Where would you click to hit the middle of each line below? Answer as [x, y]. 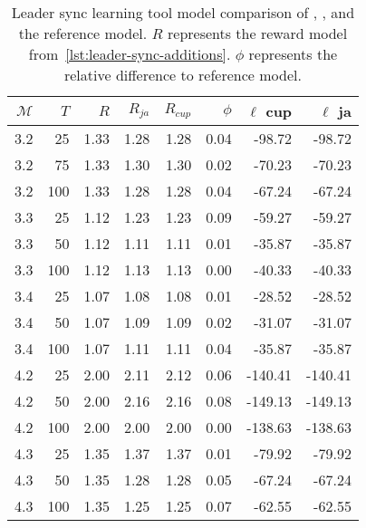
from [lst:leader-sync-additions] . [130, 54]
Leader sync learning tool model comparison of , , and [183, 12]
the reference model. [83, 33]
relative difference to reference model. [183, 75]
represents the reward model [257, 33]
